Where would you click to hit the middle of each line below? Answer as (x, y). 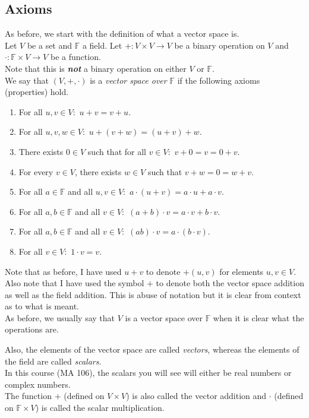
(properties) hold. (37, 92)
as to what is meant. (42, 306)
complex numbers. (38, 384)
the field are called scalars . (53, 361)
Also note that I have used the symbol (75, 283)
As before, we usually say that (60, 317)
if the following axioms (219, 80)
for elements (242, 271)
